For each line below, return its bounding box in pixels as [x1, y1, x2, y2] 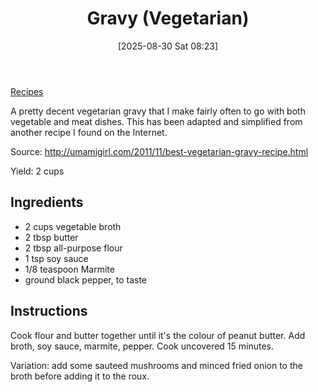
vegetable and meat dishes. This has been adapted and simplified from [10, 115, 303, 127]
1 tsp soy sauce [24, 252, 89, 264]
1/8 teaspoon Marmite [24, 263, 115, 275]
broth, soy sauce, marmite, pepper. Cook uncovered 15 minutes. [10, 340, 275, 352]
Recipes [10, 85, 44, 97]
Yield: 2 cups [10, 165, 65, 177]
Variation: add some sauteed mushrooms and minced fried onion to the [10, 359, 303, 371]
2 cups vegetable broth [24, 220, 122, 232]
